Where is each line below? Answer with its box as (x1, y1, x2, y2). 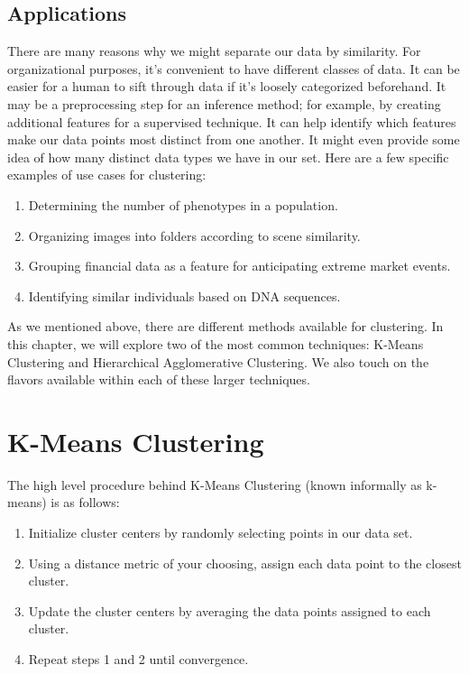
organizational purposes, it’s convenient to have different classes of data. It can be (7, 59, 460, 78)
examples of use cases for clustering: (7, 165, 207, 184)
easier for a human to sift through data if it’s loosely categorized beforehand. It (7, 77, 446, 96)
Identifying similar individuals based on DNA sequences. (28, 286, 341, 305)
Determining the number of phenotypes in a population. (28, 195, 338, 214)
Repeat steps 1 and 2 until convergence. (28, 649, 249, 668)
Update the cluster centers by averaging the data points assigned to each (28, 601, 431, 620)
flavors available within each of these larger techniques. (7, 370, 310, 389)
